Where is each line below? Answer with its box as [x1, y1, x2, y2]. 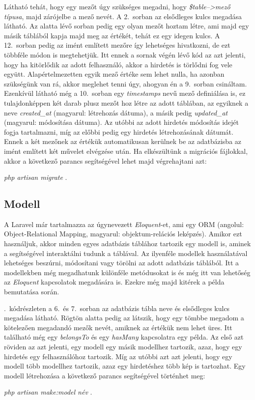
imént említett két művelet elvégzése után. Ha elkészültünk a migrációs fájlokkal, [4, 145, 248, 156]
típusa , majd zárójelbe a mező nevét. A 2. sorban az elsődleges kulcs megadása [4, 11, 242, 21]
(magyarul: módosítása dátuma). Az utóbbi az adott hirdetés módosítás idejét [4, 117, 239, 127]
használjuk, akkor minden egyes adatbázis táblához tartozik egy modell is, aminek [4, 238, 251, 249]
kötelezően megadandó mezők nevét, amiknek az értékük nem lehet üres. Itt [4, 322, 232, 332]
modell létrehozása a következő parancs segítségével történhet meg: [4, 370, 205, 380]
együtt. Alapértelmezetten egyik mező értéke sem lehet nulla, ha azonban [4, 69, 225, 79]
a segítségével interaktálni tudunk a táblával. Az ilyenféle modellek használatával [4, 248, 248, 258]
